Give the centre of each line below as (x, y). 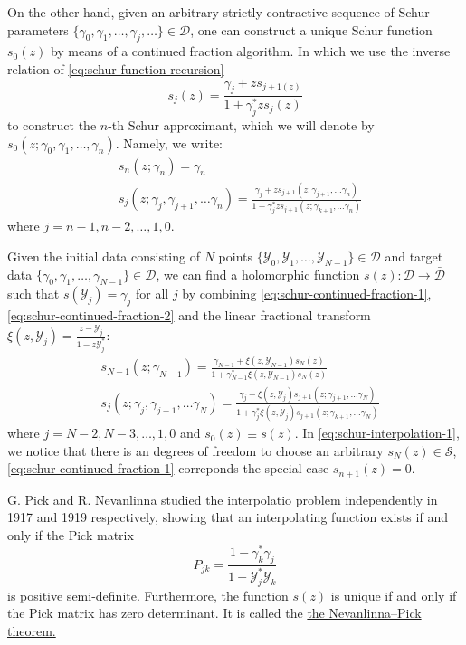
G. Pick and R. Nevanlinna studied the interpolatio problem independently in (223, 499)
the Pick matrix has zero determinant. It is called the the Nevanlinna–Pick (214, 613)
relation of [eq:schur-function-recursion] (116, 68)
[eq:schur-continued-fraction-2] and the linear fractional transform (189, 315)
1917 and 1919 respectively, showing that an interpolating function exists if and (228, 517)
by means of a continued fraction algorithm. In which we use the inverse (250, 51)
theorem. (32, 630)
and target (414, 256)
